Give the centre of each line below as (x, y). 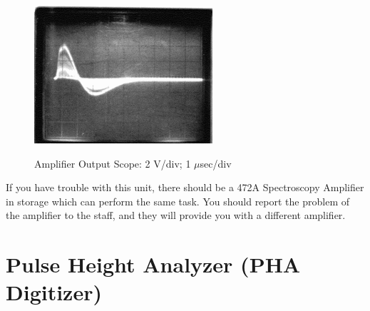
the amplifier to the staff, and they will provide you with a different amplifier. (176, 215)
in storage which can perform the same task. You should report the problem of (178, 201)
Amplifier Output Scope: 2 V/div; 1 (113, 163)
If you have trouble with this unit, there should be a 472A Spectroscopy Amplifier (185, 187)
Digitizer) (54, 292)
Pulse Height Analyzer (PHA (153, 264)
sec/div (216, 163)
